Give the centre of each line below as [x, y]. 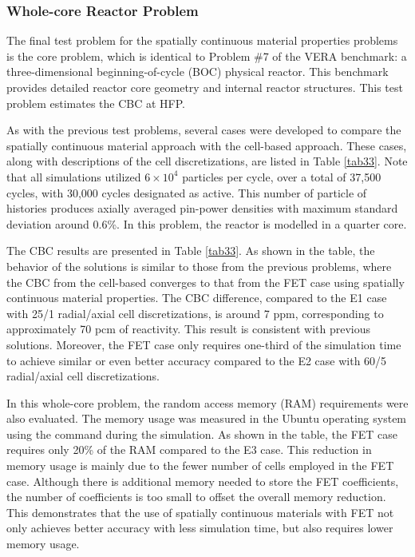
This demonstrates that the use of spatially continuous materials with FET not [200, 512]
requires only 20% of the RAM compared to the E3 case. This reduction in [189, 450]
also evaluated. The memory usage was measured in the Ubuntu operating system [207, 418]
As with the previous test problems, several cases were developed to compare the [204, 130]
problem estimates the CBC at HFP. [96, 103]
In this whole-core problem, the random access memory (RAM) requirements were [207, 402]
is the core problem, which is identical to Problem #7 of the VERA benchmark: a [207, 56]
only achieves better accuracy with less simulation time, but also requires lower [200, 528]
